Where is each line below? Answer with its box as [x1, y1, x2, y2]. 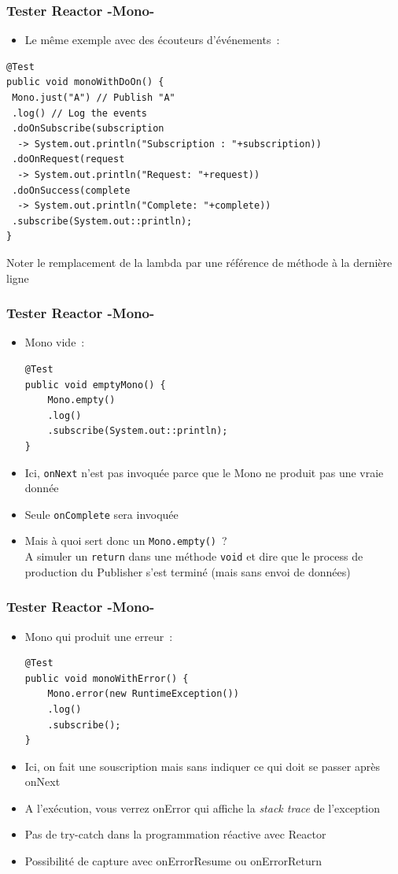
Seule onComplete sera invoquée [24, 506, 179, 522]
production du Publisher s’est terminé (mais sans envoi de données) [24, 563, 351, 580]
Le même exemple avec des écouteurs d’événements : [24, 31, 280, 48]
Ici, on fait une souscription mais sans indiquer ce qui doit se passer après [24, 757, 380, 774]
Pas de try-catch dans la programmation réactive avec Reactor [24, 826, 326, 843]
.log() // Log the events [12, 107, 147, 119]
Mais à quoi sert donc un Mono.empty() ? [24, 532, 227, 549]
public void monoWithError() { [24, 672, 189, 684]
